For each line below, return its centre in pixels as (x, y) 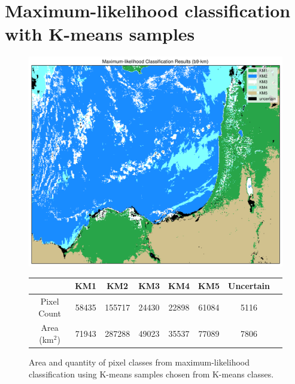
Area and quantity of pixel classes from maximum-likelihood (139, 362)
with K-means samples (100, 34)
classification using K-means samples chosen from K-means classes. (151, 374)
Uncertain (249, 286)
